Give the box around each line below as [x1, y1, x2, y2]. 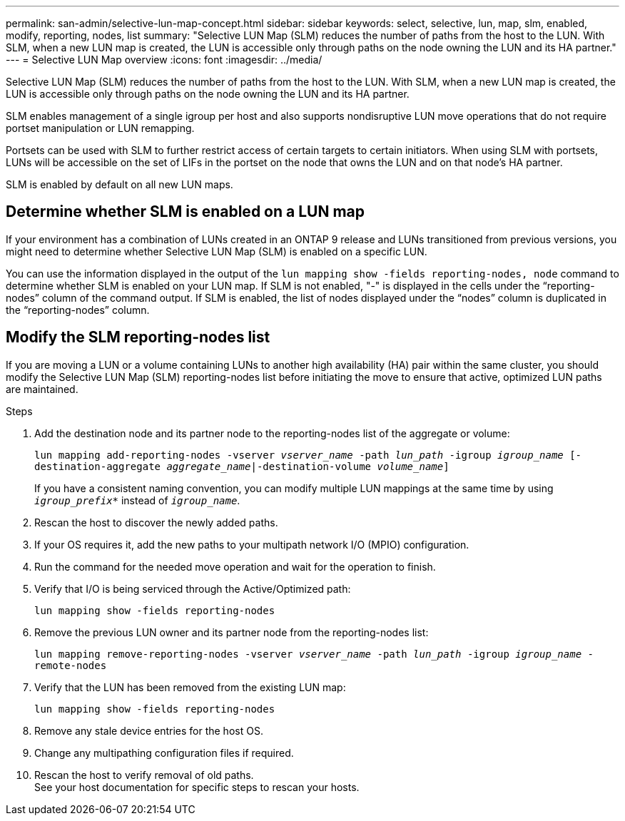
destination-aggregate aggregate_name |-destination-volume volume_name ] [34, 460, 449, 472]
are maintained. [6, 382, 78, 395]
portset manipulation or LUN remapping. [6, 122, 195, 134]
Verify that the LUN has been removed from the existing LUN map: [34, 680, 346, 693]
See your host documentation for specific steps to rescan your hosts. [34, 780, 360, 793]
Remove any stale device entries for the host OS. [34, 724, 263, 737]
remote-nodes [34, 659, 107, 671]
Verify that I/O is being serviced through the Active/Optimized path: [34, 582, 351, 595]
